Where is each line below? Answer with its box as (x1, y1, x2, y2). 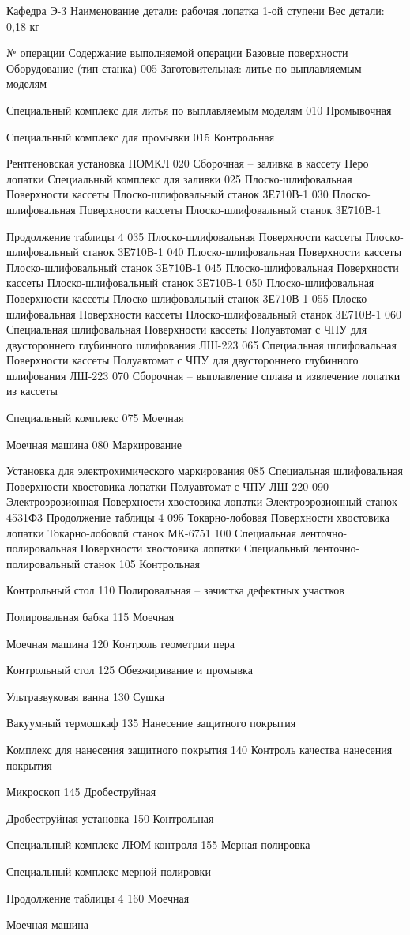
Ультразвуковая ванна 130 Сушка (6, 688, 164, 704)
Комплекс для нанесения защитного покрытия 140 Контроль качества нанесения (6, 741, 393, 757)
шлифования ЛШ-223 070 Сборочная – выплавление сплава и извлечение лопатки (6, 367, 401, 383)
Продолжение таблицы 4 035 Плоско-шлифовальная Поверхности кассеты (6, 228, 362, 244)
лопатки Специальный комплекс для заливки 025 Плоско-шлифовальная (6, 170, 352, 187)
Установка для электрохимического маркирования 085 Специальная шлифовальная (6, 462, 403, 479)
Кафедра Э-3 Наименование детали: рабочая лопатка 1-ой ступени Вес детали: (6, 2, 385, 18)
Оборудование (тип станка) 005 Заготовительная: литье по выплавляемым (6, 59, 362, 76)
